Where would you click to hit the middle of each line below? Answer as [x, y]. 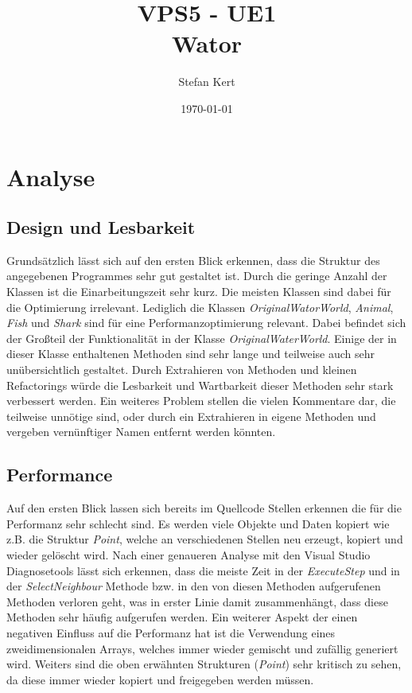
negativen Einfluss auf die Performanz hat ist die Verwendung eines [171, 632]
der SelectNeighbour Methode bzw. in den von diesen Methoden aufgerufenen [194, 586]
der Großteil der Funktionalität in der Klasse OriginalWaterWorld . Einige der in [202, 338]
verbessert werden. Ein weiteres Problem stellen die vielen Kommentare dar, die [201, 401]
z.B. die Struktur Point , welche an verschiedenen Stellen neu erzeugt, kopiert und [205, 539]
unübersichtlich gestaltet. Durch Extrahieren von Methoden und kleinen [182, 370]
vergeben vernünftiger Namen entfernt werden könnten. [141, 432]
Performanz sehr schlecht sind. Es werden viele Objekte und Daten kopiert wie [198, 523]
